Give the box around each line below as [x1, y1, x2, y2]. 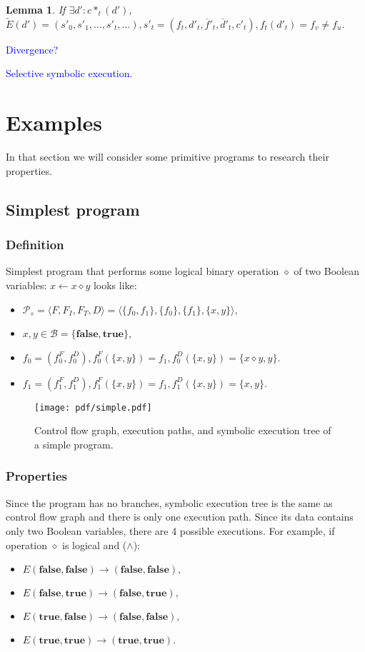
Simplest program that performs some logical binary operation [6, 264, 279, 279]
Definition [6, 236, 64, 254]
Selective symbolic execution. [6, 66, 133, 81]
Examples [6, 108, 102, 137]
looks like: [93, 277, 137, 292]
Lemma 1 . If [6, 2, 66, 16]
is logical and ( [61, 537, 127, 552]
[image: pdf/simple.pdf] [34, 402, 152, 413]
